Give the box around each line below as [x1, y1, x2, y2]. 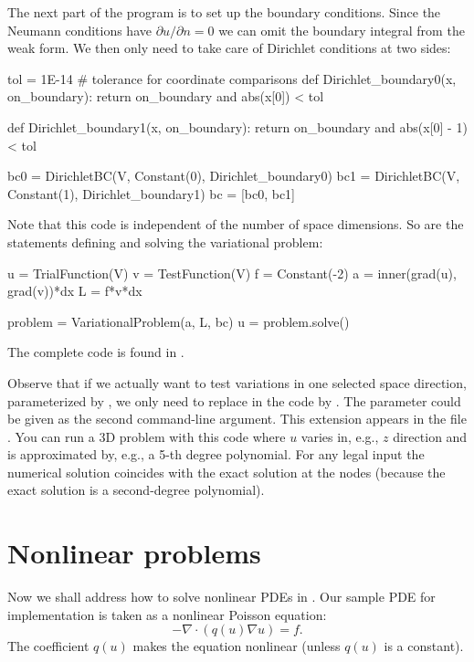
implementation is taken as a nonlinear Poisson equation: [7, 604, 327, 624]
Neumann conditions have [7, 20, 152, 39]
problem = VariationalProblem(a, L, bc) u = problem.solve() [7, 311, 350, 331]
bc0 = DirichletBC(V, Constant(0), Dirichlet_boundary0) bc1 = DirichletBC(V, [7, 166, 460, 185]
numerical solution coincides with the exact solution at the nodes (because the [7, 462, 446, 481]
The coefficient [7, 636, 90, 656]
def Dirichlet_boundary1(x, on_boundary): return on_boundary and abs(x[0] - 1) [7, 117, 468, 136]
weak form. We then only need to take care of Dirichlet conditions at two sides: [7, 38, 451, 58]
